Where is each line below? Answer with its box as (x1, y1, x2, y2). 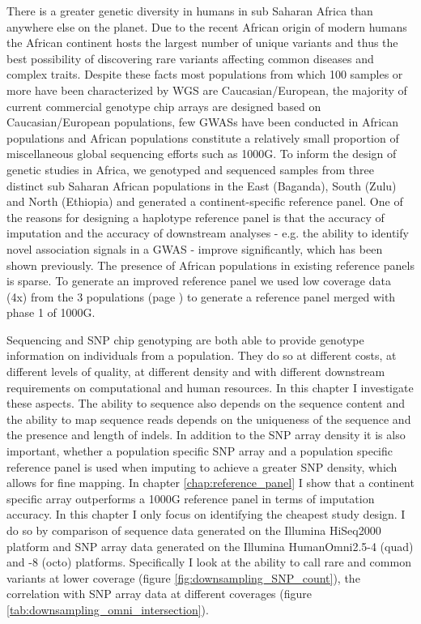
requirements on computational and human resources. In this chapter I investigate (6, 378, 414, 395)
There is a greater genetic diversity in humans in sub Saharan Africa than (6, 2, 373, 19)
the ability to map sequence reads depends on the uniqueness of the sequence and (6, 410, 411, 427)
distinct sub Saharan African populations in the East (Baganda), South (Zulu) (6, 177, 397, 194)
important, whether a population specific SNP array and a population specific (6, 442, 393, 459)
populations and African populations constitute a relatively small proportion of (6, 129, 399, 146)
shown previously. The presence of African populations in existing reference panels (6, 256, 415, 273)
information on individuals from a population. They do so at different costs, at (6, 347, 397, 364)
